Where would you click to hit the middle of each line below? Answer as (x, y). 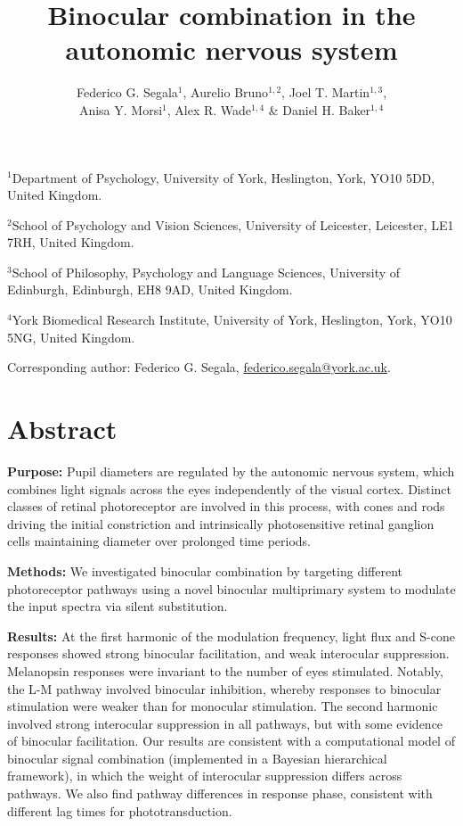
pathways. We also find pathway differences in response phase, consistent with (220, 793)
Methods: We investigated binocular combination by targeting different (205, 570)
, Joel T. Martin (326, 92)
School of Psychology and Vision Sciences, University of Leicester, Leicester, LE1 (233, 224)
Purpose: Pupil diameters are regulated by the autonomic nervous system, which (231, 471)
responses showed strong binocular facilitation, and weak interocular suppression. (228, 653)
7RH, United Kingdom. (71, 242)
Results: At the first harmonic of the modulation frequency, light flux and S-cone (231, 636)
